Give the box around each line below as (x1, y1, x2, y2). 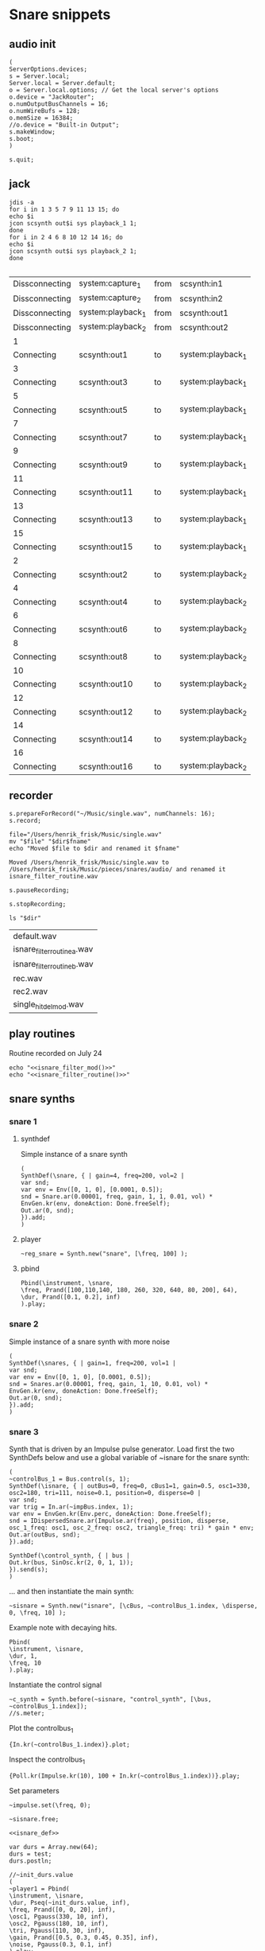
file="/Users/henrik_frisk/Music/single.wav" (9, 831, 162, 839)
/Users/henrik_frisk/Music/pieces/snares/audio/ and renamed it (9, 866, 226, 874)
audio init (9, 37, 56, 51)
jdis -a (9, 198, 35, 206)
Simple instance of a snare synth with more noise (9, 1337, 170, 1346)
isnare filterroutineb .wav (13, 958, 94, 971)
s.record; (9, 817, 42, 825)
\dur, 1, (9, 1653, 38, 1661)
